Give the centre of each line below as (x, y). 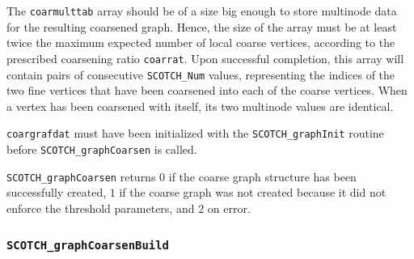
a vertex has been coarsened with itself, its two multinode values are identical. (200, 106)
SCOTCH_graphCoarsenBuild (88, 246)
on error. (229, 208)
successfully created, (57, 192)
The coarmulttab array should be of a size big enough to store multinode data (202, 11)
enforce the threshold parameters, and (101, 208)
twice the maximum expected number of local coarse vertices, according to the (201, 42)
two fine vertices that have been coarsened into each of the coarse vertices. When (207, 90)
